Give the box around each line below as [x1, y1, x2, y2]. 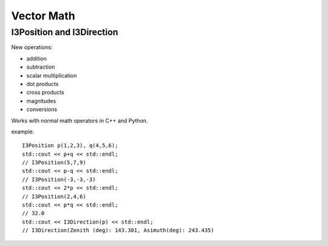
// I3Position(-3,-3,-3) [22, 176, 96, 183]
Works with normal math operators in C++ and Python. [11, 117, 148, 124]
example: [11, 128, 35, 135]
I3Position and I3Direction [11, 27, 118, 38]
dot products [26, 80, 59, 87]
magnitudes [26, 97, 56, 104]
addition [26, 55, 47, 62]
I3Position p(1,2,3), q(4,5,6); [22, 142, 118, 149]
